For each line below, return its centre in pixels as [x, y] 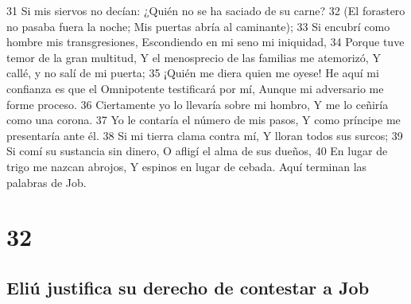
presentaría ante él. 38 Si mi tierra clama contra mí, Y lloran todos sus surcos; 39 [205, 135]
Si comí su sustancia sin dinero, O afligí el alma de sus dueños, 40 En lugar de [197, 151]
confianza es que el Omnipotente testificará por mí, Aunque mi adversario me [195, 88]
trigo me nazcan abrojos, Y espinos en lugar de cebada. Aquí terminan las [187, 166]
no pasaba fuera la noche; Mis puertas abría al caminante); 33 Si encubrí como [198, 26]
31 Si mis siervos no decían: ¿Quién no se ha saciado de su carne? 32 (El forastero [206, 10]
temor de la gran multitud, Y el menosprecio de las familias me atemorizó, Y [194, 57]
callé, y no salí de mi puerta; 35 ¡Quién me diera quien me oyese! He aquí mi [193, 73]
